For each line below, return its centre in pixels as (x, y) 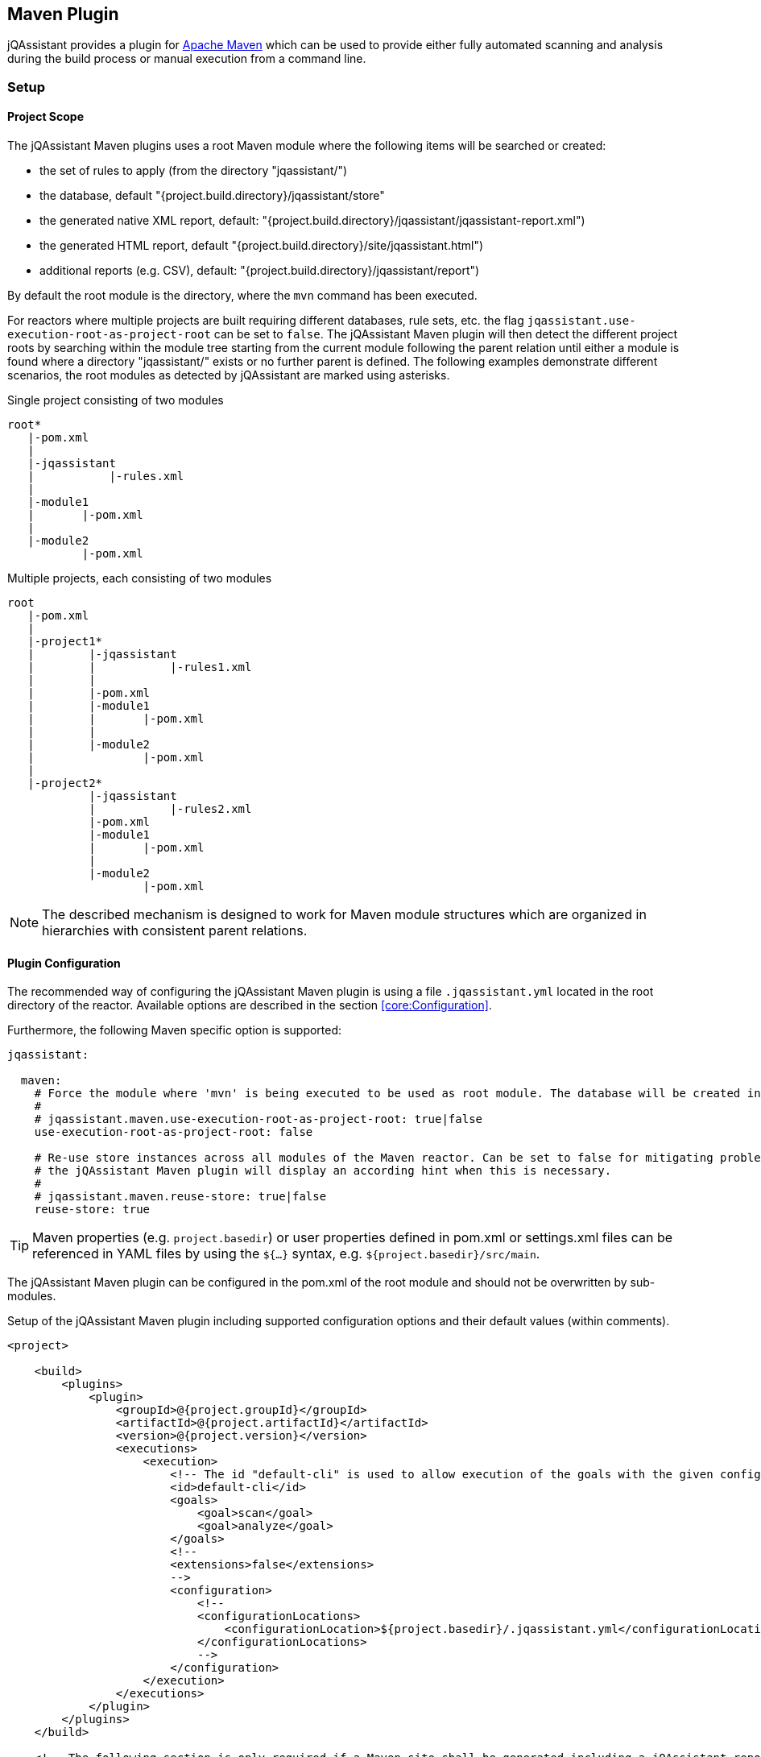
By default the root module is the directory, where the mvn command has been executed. (242, 296)
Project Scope (45, 117)
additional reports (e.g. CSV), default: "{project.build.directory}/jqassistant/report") (260, 271)
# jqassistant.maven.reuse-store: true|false (180, 1197)
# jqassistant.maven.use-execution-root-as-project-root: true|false (258, 1119)
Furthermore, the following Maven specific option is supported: (175, 1030)
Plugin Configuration (64, 963)
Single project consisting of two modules (116, 400)
